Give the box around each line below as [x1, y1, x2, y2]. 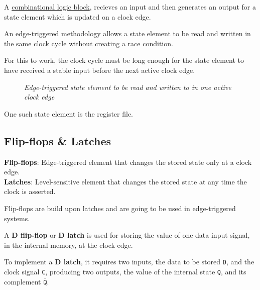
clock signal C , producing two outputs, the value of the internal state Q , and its [4, 266, 246, 276]
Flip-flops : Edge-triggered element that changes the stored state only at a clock [4, 156, 252, 167]
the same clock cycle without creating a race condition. [4, 38, 173, 48]
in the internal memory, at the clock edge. [4, 239, 133, 250]
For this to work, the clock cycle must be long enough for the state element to [4, 55, 244, 65]
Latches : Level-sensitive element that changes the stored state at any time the [4, 176, 247, 186]
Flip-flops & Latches [4, 133, 111, 148]
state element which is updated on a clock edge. [4, 11, 151, 22]
